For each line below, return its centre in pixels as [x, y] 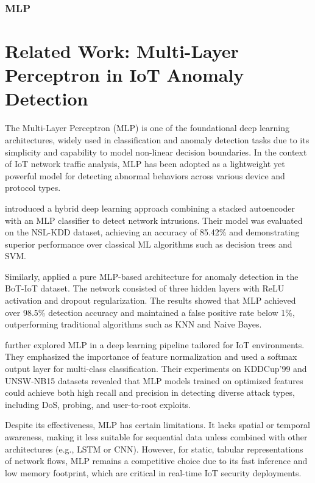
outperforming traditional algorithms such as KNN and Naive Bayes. [133, 324]
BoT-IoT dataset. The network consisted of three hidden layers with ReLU [145, 288]
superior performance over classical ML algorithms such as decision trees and [149, 244]
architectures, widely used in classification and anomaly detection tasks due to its [157, 139]
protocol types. [33, 188]
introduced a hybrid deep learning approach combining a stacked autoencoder [150, 208]
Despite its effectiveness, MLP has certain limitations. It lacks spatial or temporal [157, 425]
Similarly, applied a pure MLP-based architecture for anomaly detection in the [152, 276]
